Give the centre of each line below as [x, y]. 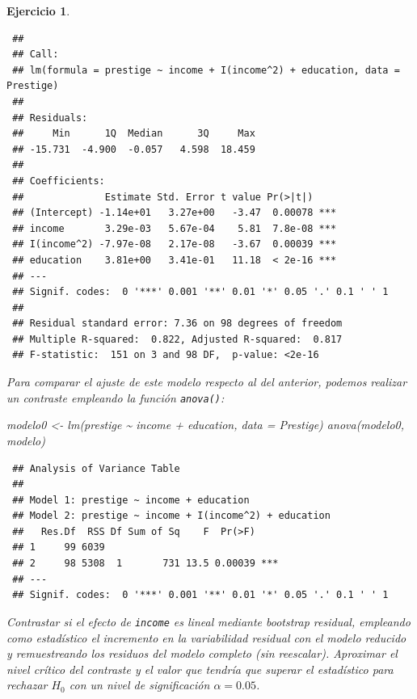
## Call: [36, 55]
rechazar [27, 685]
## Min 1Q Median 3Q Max [134, 134]
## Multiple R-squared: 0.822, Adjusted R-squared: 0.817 [177, 339]
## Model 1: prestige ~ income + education [131, 500]
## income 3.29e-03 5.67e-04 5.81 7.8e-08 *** [175, 228]
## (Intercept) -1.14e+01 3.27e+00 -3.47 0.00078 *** [175, 213]
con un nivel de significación [139, 685]
